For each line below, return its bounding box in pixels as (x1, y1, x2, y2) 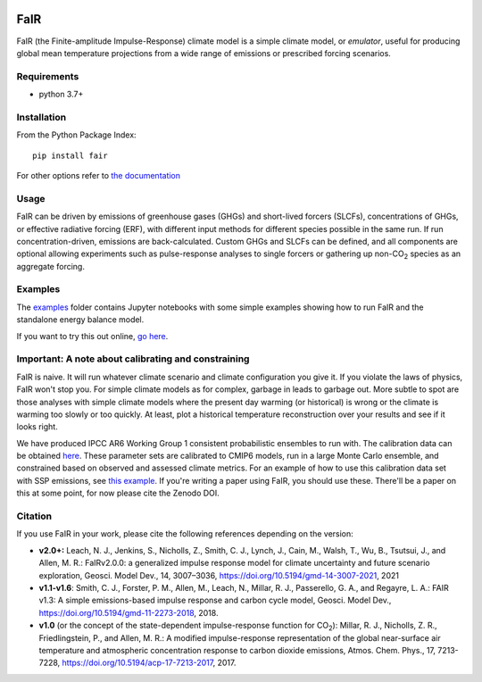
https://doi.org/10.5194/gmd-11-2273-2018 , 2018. (38, 607, 219, 618)
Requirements (16, 70, 79, 82)
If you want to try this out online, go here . (16, 330, 169, 341)
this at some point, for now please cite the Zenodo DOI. (16, 487, 220, 499)
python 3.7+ (38, 89, 84, 100)
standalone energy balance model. (16, 314, 145, 325)
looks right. (16, 421, 58, 432)
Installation (16, 111, 67, 123)
